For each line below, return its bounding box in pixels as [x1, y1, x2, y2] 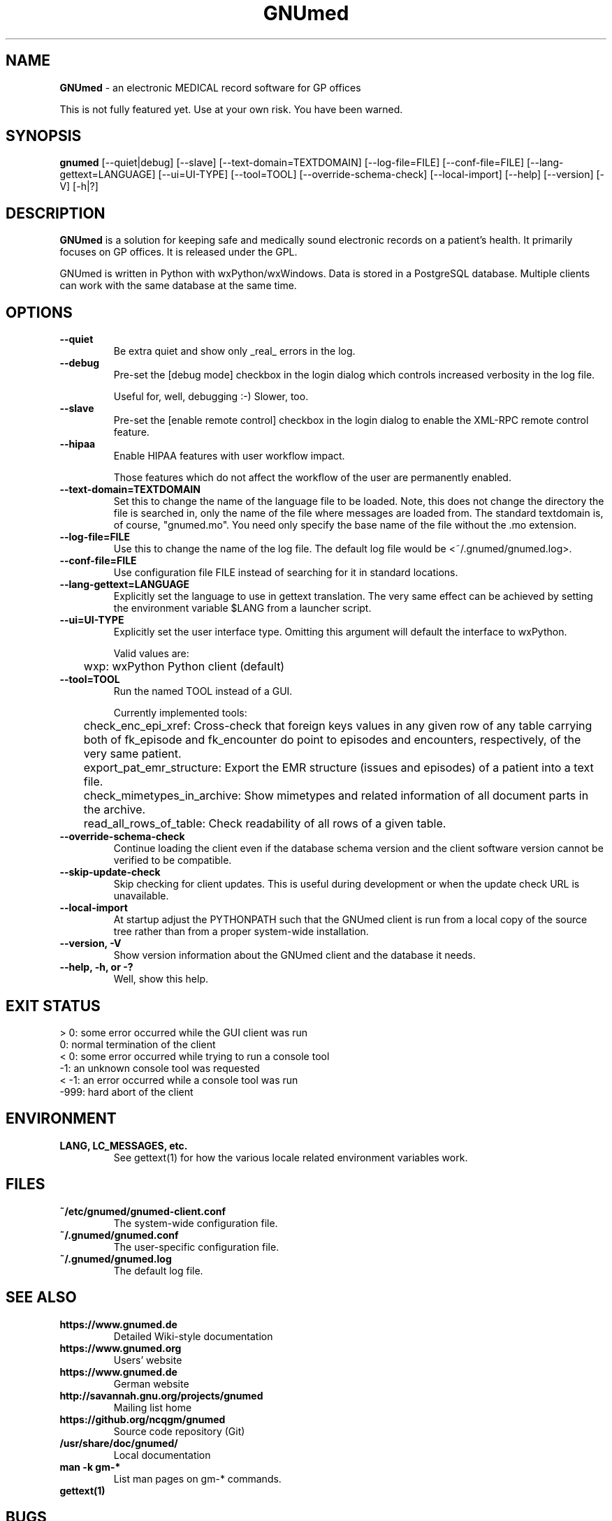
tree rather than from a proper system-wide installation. [113, 925, 369, 938]
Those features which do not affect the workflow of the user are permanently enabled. [113, 471, 511, 484]
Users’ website [113, 1353, 182, 1366]
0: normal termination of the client [59, 1038, 216, 1050]
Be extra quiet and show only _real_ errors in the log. [113, 345, 356, 358]
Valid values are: [113, 647, 189, 660]
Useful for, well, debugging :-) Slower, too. [113, 390, 309, 403]
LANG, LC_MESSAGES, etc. [59, 1139, 188, 1152]
